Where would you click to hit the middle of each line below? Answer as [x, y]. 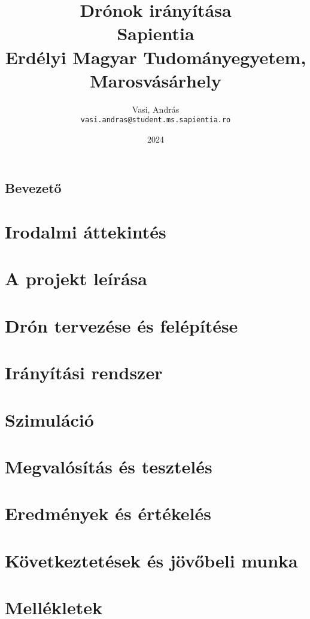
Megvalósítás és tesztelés [109, 466]
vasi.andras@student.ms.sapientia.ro [156, 120]
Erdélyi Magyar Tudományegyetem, [156, 57]
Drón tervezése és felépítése [121, 325]
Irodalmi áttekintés [86, 232]
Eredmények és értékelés [108, 513]
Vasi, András [156, 109]
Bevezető [33, 187]
